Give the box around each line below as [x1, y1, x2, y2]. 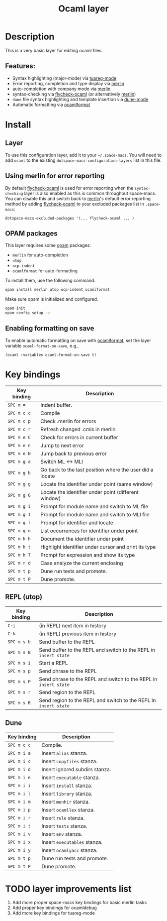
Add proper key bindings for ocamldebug [12, 905, 97, 911]
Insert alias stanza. [41, 750, 87, 757]
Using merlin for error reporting [5, 172, 105, 180]
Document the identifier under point [40, 535, 124, 542]
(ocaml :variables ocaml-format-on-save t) [5, 352, 97, 357]
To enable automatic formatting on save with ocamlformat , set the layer [5, 337, 152, 344]
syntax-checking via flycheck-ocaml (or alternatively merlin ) [12, 91, 136, 97]
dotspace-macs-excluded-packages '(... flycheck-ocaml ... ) [5, 216, 135, 221]
